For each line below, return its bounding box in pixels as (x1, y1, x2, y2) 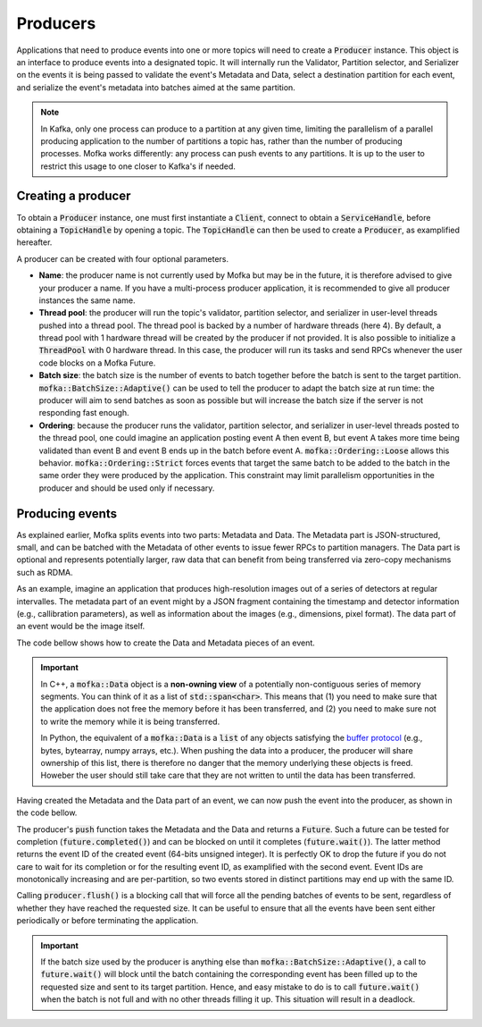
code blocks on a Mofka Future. (38, 358, 156, 368)
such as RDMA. (16, 567, 73, 577)
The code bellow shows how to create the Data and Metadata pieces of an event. (16, 637, 316, 648)
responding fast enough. (38, 408, 129, 418)
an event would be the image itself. (16, 621, 145, 632)
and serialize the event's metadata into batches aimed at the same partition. (16, 81, 296, 93)
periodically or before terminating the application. (16, 915, 199, 926)
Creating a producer (16, 189, 131, 204)
